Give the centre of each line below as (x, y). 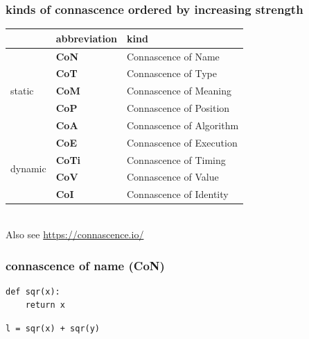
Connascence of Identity (177, 194)
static (22, 91)
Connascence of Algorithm (183, 125)
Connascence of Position (178, 108)
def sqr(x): (33, 291)
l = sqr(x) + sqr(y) (53, 329)
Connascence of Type (171, 73)
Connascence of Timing (176, 159)
